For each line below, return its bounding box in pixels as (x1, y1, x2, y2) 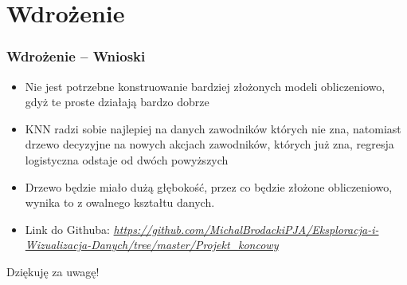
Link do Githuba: (25, 220, 110, 237)
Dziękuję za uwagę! (6, 263, 100, 279)
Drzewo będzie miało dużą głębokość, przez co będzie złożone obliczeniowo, (25, 178, 393, 195)
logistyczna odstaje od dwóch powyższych (25, 151, 229, 168)
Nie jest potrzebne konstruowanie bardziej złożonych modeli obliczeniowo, (25, 77, 385, 94)
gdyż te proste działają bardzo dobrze (25, 93, 209, 110)
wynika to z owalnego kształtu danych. (25, 194, 215, 211)
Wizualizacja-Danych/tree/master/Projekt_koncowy (25, 236, 279, 253)
